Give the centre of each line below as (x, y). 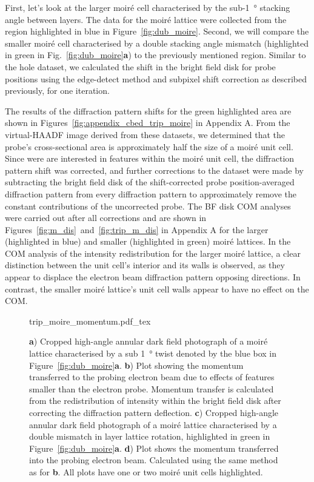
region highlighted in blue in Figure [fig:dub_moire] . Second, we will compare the (157, 31)
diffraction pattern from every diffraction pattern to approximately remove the (151, 193)
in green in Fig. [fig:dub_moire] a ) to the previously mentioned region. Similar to (155, 55)
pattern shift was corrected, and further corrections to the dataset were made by (154, 170)
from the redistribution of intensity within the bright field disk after (155, 401)
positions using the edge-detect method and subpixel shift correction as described (156, 78)
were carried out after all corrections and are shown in (106, 218)
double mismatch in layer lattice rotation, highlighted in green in (150, 436)
